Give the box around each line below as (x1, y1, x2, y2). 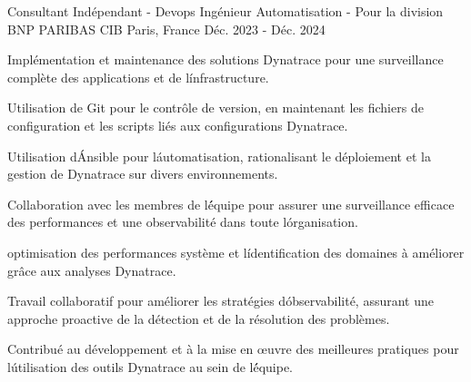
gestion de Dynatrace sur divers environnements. (7, 164, 278, 183)
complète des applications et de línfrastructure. (7, 67, 269, 86)
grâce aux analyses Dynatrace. (7, 260, 176, 279)
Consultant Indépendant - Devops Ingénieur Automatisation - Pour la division (7, 2, 444, 20)
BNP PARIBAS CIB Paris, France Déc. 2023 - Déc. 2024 (7, 19, 326, 38)
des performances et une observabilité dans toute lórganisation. (7, 212, 358, 231)
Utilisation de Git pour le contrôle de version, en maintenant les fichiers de (7, 98, 424, 117)
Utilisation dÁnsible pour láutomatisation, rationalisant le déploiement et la (7, 146, 431, 165)
